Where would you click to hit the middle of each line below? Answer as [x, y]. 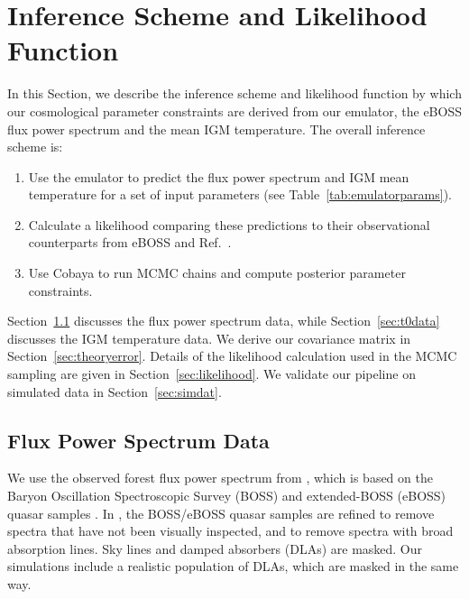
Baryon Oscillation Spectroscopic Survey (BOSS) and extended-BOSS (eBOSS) [227, 496]
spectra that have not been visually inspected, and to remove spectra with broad [230, 531]
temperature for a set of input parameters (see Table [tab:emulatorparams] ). [240, 194]
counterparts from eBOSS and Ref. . [130, 242]
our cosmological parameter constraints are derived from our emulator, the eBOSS [234, 111]
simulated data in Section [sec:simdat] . [115, 391]
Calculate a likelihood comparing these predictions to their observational [229, 224]
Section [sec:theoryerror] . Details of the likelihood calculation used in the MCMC [232, 356]
